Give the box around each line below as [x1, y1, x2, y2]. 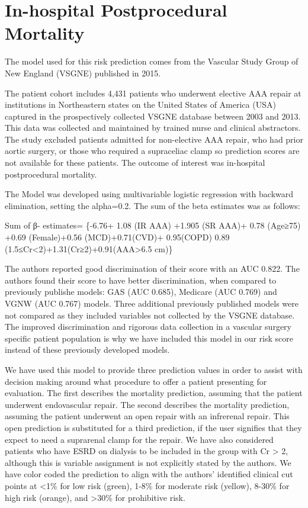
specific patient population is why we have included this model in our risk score [5, 332, 294, 344]
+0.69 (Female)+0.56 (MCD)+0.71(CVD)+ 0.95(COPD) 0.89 [5, 231, 230, 243]
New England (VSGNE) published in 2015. [5, 66, 161, 79]
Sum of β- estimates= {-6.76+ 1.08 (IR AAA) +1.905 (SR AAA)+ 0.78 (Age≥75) [5, 219, 301, 232]
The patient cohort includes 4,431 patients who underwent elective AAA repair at [5, 86, 301, 99]
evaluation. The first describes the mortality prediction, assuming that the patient [5, 387, 303, 399]
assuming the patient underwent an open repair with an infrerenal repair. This [5, 410, 290, 422]
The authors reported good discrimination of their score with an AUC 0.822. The [5, 262, 300, 275]
